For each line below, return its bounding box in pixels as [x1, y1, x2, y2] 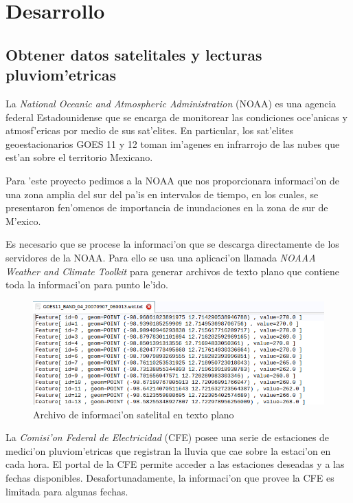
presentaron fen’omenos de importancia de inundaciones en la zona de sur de [5, 200, 328, 215]
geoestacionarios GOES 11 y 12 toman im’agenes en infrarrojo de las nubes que [5, 136, 340, 151]
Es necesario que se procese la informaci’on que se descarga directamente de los [5, 237, 339, 251]
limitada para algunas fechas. [5, 484, 128, 498]
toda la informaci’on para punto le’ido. [5, 277, 168, 292]
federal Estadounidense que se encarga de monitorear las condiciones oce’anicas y [5, 109, 348, 124]
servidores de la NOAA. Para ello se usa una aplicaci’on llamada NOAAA [5, 250, 316, 264]
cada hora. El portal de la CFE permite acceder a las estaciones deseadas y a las [5, 457, 345, 471]
